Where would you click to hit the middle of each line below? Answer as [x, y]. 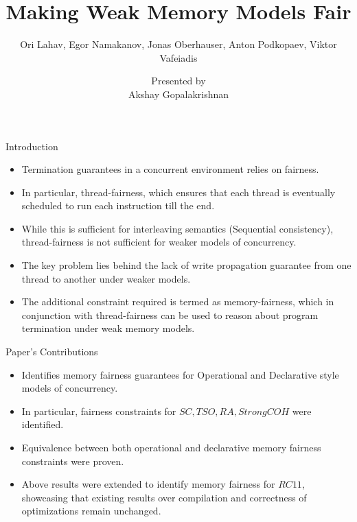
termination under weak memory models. [108, 328]
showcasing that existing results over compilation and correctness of [164, 497]
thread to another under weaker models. [106, 278]
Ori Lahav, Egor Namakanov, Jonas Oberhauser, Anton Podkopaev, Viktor [178, 44]
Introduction [32, 146]
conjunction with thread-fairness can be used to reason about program [170, 315]
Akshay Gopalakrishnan [178, 94]
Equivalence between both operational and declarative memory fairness [171, 447]
